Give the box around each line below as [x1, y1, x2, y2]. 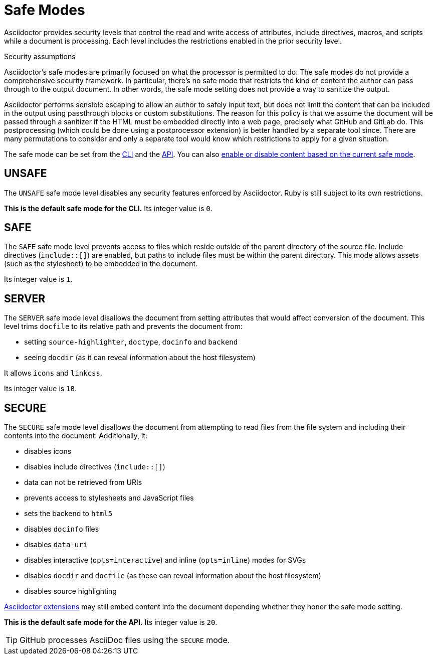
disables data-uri [24, 540, 88, 549]
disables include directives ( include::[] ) [24, 462, 165, 471]
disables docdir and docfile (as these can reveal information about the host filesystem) [24, 571, 321, 580]
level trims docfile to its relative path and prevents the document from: [4, 322, 243, 331]
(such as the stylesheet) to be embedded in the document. [4, 259, 198, 268]
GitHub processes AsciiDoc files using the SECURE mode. [20, 635, 230, 645]
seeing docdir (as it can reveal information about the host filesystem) [24, 353, 256, 362]
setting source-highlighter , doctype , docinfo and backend [24, 338, 238, 347]
